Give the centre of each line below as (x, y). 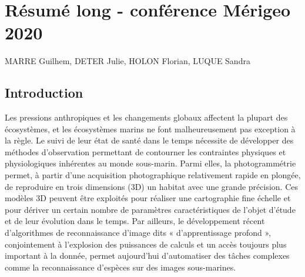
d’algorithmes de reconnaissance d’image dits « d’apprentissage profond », (138, 233)
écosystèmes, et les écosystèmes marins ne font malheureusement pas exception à (150, 129)
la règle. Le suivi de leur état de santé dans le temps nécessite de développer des (149, 140)
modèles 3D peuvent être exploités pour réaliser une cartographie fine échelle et (148, 198)
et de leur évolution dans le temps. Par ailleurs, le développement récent (135, 221)
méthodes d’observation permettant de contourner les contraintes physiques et (145, 151)
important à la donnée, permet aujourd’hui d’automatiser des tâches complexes (147, 256)
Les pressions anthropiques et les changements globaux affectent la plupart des (146, 117)
